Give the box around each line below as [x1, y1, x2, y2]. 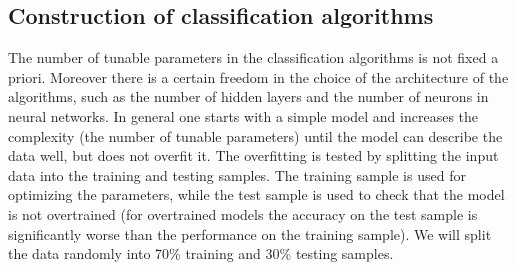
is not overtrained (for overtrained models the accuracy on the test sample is [8, 203, 478, 224]
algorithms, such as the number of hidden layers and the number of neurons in [8, 86, 489, 107]
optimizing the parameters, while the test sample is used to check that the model [8, 184, 505, 205]
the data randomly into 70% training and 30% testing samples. [8, 243, 394, 264]
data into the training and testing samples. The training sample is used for [8, 164, 466, 185]
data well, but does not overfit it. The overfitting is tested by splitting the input [8, 145, 499, 166]
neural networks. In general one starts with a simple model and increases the [8, 105, 479, 126]
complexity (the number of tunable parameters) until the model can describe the [8, 125, 503, 146]
